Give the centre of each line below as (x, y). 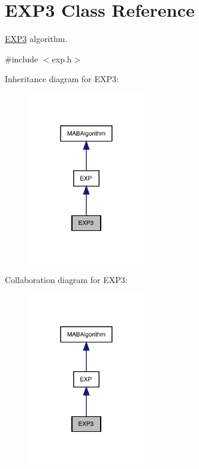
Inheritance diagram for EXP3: (62, 79)
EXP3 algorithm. (36, 39)
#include (22, 58)
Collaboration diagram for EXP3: (66, 280)
